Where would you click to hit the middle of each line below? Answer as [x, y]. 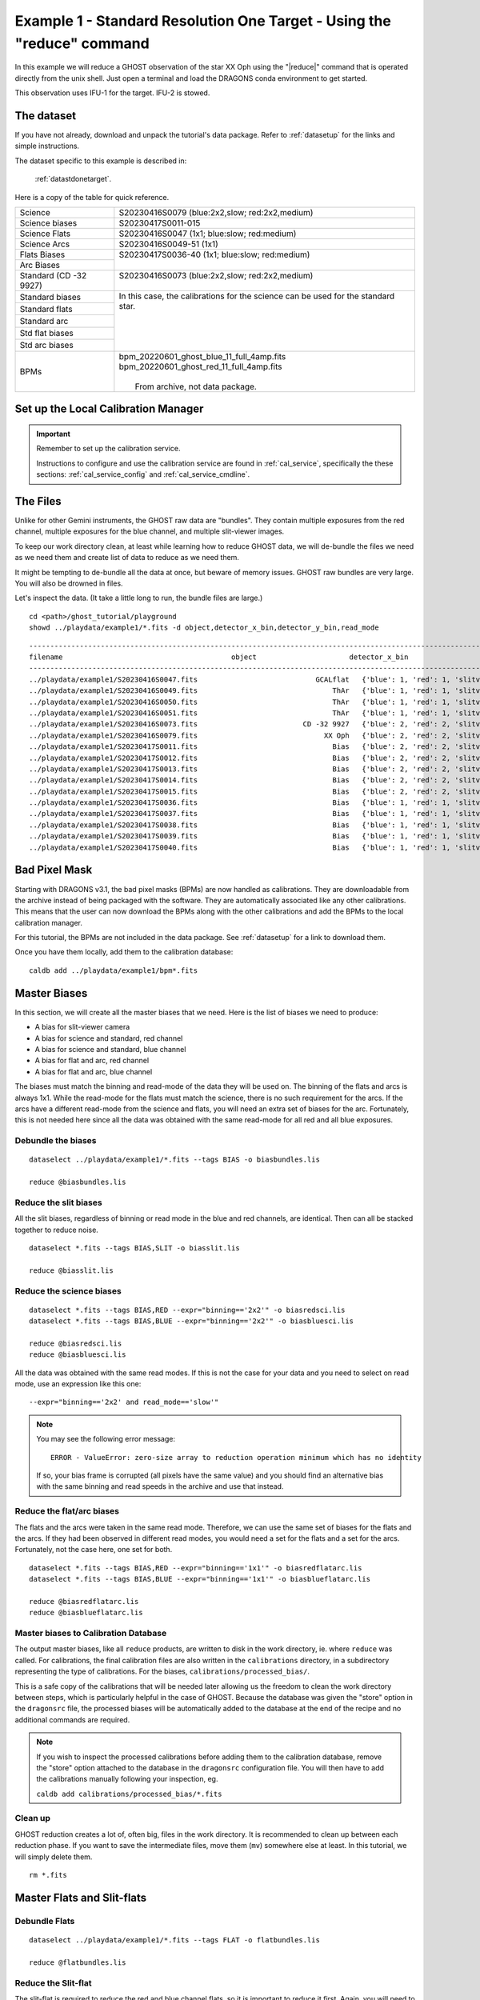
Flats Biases [42, 254]
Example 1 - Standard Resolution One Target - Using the [203, 21]
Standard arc [44, 321]
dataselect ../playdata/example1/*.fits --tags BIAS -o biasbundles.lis [174, 1160]
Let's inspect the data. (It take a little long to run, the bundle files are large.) [139, 598]
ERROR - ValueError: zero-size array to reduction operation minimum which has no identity [236, 1457]
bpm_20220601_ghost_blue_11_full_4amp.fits [202, 356]
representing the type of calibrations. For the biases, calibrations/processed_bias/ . [162, 1671]
